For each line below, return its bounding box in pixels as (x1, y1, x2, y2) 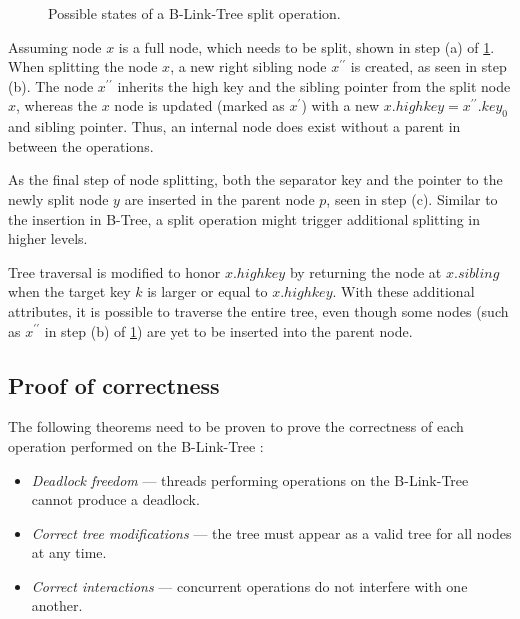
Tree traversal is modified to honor (8, 261, 221, 282)
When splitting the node (8, 56, 158, 77)
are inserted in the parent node (124, 188, 315, 209)
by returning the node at (289, 261, 442, 282)
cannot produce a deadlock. (31, 489, 200, 510)
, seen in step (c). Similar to (326, 188, 498, 209)
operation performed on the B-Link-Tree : (8, 435, 264, 456)
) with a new (301, 95, 380, 116)
